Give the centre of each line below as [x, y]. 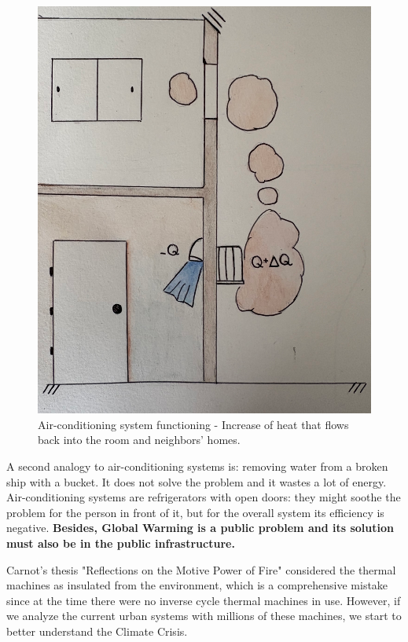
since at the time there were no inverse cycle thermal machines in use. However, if [204, 600]
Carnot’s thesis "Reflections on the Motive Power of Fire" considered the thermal [201, 569]
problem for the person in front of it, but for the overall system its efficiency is [195, 512]
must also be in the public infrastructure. [121, 543]
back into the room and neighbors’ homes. [139, 440]
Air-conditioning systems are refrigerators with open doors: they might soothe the [204, 497]
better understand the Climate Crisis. [97, 631]
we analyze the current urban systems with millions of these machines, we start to [204, 616]
